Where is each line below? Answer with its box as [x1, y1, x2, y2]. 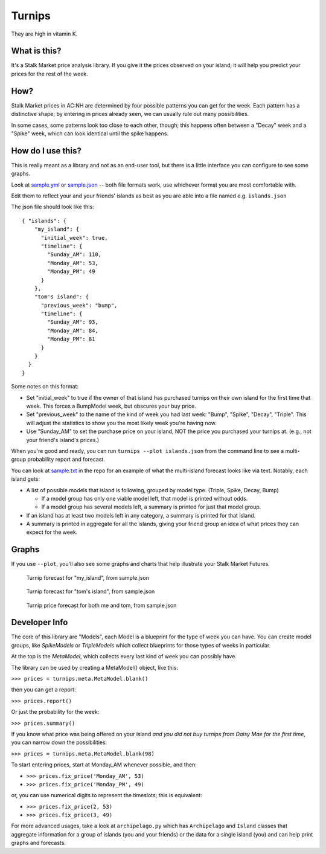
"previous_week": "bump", [40, 302, 118, 309]
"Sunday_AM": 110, [47, 251, 102, 258]
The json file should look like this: [11, 203, 94, 211]
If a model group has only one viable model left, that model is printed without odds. [41, 495, 248, 502]
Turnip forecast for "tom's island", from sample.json [26, 588, 155, 595]
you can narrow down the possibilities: [11, 739, 107, 746]
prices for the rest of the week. [11, 70, 89, 77]
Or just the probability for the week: [11, 708, 100, 716]
